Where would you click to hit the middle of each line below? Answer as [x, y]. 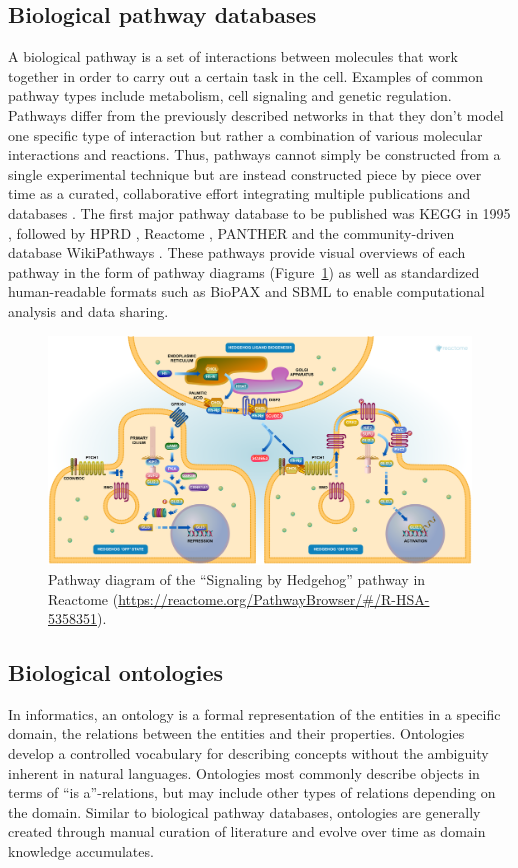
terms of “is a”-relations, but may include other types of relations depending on [252, 792]
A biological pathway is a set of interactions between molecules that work [233, 56]
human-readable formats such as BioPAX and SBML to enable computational [246, 291]
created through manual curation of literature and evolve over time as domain [247, 831]
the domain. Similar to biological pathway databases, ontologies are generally [244, 811]
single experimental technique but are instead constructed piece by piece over [245, 173]
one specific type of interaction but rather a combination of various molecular [245, 134]
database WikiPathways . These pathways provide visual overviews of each [237, 252]
